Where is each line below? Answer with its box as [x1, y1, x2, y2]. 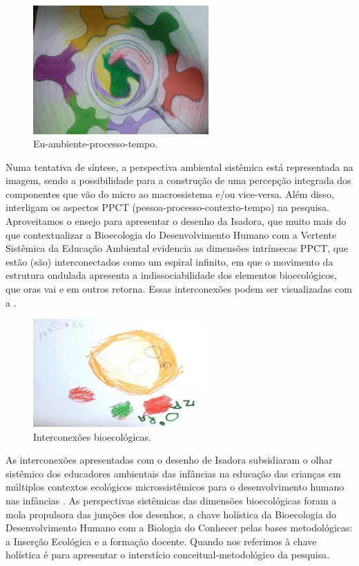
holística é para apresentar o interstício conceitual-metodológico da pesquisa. [6, 547, 330, 562]
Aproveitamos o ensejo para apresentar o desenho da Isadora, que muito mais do [6, 214, 347, 228]
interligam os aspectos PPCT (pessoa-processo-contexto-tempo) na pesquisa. [6, 200, 329, 214]
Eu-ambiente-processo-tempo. [33, 136, 158, 151]
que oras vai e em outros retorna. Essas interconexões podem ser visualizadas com [6, 282, 352, 296]
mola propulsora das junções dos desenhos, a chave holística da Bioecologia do [6, 506, 337, 521]
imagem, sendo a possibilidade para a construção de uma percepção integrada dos [6, 173, 351, 188]
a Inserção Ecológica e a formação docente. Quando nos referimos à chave [6, 533, 317, 548]
